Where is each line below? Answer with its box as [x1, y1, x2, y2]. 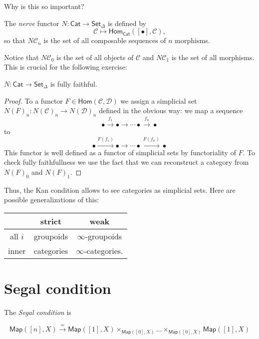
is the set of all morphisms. [171, 52, 255, 62]
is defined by [107, 18, 146, 28]
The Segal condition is [4, 306, 71, 317]
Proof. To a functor [4, 95, 63, 106]
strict [40, 215, 62, 227]
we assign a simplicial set [120, 95, 197, 106]
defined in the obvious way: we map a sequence [99, 105, 243, 116]
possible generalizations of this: [4, 194, 99, 205]
